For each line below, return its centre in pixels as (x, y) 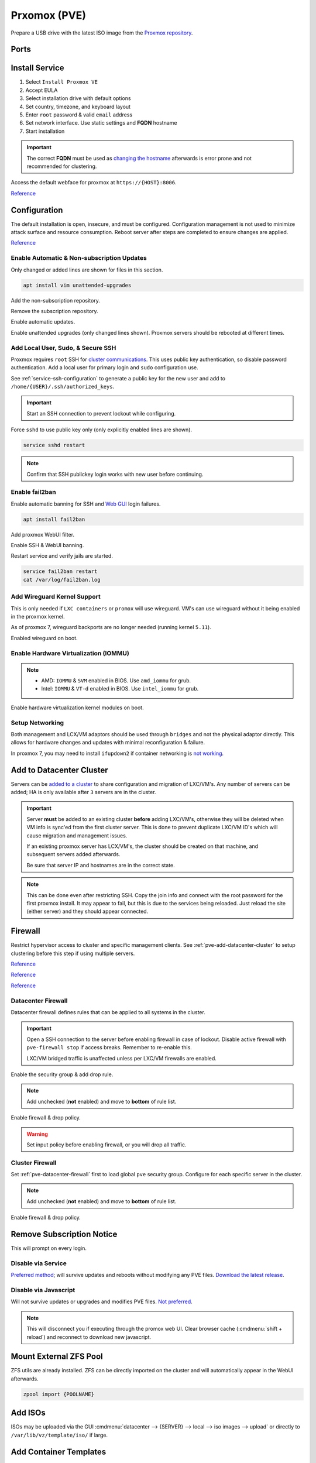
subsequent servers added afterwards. (73, 854)
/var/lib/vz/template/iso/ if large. (59, 1435)
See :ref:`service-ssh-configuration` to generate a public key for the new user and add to (118, 378)
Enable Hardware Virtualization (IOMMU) (70, 653)
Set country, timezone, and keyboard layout (78, 107)
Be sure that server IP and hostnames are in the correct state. (101, 865)
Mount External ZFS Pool (57, 1357)
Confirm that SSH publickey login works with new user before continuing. (115, 474)
